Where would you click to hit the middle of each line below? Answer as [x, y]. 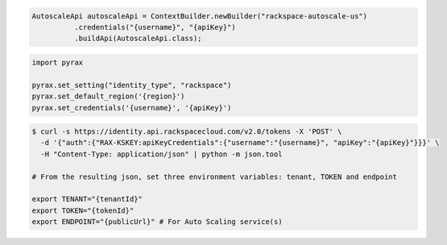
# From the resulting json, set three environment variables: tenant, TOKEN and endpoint [215, 176]
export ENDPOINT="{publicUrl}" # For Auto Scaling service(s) [157, 222]
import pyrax [58, 62]
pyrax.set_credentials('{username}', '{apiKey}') [132, 108]
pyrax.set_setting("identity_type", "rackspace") [132, 85]
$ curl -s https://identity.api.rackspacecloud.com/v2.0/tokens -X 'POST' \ [187, 132]
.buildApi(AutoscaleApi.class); [138, 39]
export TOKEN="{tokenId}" [83, 210]
